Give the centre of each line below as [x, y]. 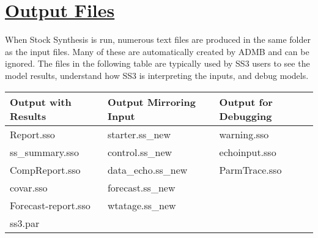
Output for [246, 102]
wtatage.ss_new [142, 205]
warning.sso [244, 134]
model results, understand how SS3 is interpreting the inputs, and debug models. [157, 75]
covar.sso [29, 187]
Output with [41, 102]
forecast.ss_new [141, 187]
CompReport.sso [45, 169]
